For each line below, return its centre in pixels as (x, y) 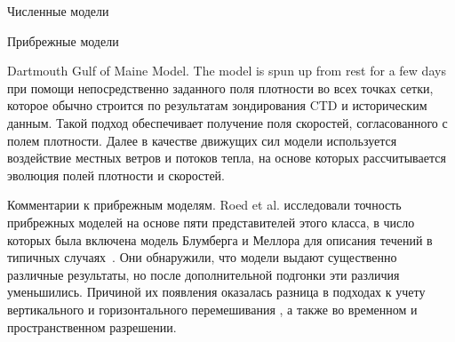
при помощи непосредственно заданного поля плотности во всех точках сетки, (220, 87)
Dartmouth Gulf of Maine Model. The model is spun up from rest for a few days (227, 71)
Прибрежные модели (63, 40)
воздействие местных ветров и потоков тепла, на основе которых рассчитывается (227, 158)
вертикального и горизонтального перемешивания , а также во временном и (212, 309)
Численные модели (58, 11)
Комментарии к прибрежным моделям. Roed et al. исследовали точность (204, 205)
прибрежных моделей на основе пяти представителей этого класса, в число (211, 222)
